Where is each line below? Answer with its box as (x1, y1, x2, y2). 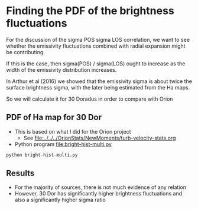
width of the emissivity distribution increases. (6, 66, 117, 73)
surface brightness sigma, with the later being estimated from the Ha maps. (6, 84, 190, 91)
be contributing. (6, 48, 46, 55)
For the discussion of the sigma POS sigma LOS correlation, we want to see (6, 36, 190, 43)
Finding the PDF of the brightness (6, 4, 174, 18)
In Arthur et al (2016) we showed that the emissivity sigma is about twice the (6, 78, 192, 85)
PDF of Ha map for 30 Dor (6, 112, 102, 122)
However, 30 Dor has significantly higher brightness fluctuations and (14, 190, 182, 197)
